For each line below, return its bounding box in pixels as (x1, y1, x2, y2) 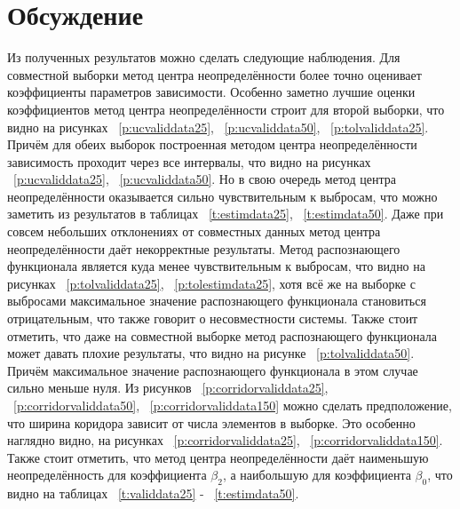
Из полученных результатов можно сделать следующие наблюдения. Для (7, 48, 401, 67)
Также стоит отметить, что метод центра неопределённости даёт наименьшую (7, 448, 429, 466)
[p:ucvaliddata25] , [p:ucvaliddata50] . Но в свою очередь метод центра (13, 170, 396, 188)
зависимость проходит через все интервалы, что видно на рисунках (7, 152, 371, 171)
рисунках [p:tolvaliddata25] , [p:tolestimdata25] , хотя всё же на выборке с (7, 274, 416, 292)
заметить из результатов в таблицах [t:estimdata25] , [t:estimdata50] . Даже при (7, 204, 444, 223)
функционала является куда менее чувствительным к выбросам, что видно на (7, 257, 425, 275)
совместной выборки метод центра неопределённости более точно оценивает (7, 65, 422, 84)
